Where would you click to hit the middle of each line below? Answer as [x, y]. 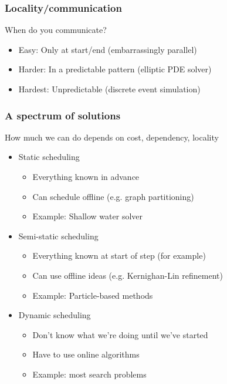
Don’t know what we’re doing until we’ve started [120, 334]
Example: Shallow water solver [87, 216]
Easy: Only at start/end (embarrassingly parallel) [108, 49]
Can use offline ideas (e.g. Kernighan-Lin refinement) [128, 275]
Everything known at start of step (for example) [119, 256]
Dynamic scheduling [55, 315]
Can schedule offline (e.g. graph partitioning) [113, 196]
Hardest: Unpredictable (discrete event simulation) [109, 89]
